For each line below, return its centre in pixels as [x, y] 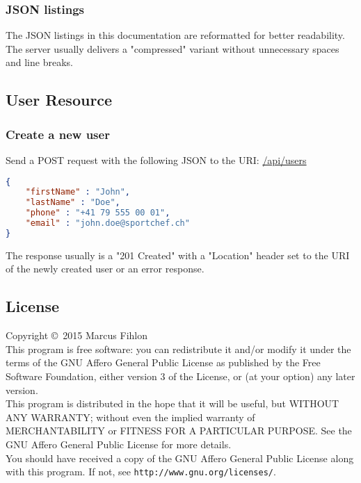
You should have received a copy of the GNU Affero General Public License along [180, 458]
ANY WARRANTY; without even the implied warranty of [130, 417]
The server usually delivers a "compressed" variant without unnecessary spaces [173, 48]
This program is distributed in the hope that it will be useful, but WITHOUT [173, 403]
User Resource [59, 100]
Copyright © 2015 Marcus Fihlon [77, 335]
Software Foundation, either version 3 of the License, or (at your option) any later [180, 376]
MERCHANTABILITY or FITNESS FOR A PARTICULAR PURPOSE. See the [179, 431]
